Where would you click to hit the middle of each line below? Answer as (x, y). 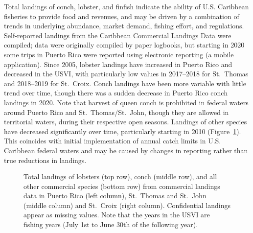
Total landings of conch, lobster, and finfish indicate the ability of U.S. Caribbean (126, 6)
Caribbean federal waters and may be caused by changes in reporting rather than (126, 150)
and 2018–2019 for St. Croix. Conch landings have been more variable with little (125, 83)
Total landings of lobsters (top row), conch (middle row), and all (120, 176)
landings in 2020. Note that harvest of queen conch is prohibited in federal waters (126, 102)
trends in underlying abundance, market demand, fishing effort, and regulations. (124, 26)
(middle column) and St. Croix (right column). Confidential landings (127, 205)
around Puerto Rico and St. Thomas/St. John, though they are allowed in (116, 112)
